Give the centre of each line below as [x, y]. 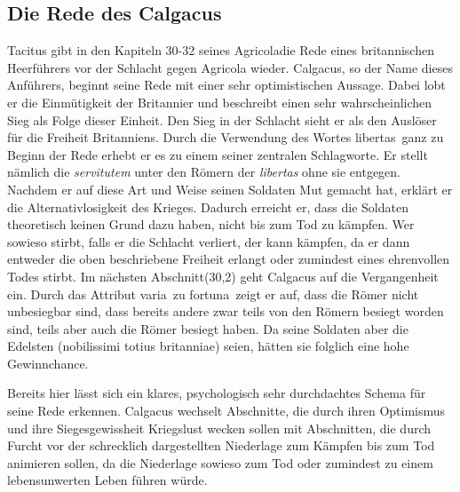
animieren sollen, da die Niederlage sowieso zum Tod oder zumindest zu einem [220, 462]
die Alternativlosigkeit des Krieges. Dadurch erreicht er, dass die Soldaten [208, 206]
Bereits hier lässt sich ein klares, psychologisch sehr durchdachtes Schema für [217, 393]
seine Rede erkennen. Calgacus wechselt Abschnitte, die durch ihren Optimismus [226, 411]
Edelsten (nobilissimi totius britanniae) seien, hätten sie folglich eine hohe [208, 346]
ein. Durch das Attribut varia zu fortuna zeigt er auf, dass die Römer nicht [213, 294]
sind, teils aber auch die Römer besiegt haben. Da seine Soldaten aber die [208, 328]
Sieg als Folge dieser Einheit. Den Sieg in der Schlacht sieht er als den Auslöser [222, 119]
